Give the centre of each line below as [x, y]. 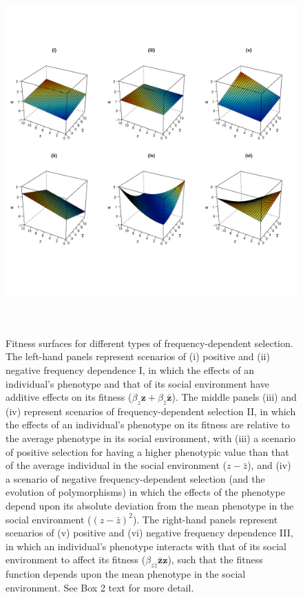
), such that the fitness [215, 559]
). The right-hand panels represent [205, 519]
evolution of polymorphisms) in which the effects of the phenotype [145, 492]
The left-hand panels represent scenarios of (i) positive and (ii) [138, 356]
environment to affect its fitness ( [76, 559]
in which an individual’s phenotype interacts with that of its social [146, 546]
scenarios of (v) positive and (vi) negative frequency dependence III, [149, 533]
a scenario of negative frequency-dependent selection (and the [135, 478]
